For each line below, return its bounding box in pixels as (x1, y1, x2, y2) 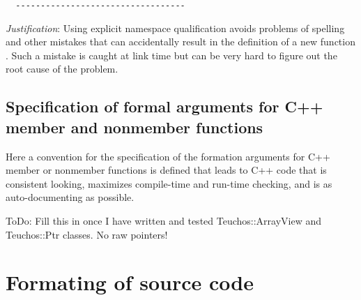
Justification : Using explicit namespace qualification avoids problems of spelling (6, 20, 345, 35)
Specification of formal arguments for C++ (6, 96, 323, 117)
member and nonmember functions (6, 116, 263, 137)
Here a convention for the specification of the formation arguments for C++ (6, 149, 330, 163)
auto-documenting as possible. (6, 190, 135, 204)
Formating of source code (6, 268, 254, 297)
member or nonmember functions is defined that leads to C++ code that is (6, 163, 327, 177)
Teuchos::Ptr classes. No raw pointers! (6, 227, 168, 241)
